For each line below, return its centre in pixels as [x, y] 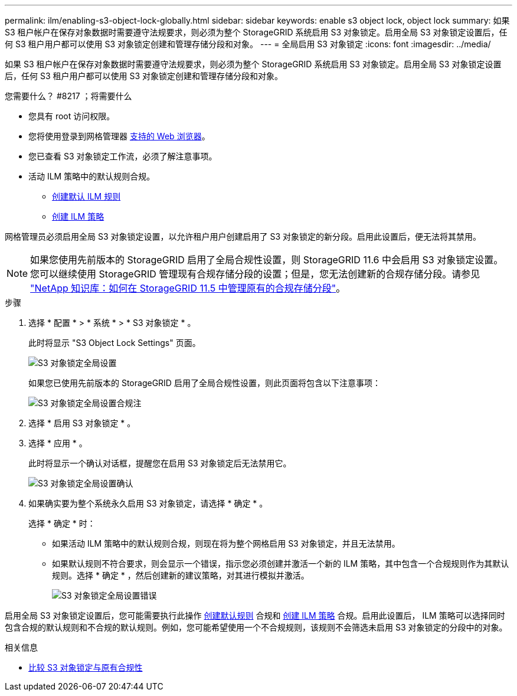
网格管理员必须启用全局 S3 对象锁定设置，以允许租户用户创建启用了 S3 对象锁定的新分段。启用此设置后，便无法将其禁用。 [243, 236]
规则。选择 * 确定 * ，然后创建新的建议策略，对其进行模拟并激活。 [181, 575]
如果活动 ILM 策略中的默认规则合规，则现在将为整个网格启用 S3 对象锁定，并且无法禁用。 [226, 543]
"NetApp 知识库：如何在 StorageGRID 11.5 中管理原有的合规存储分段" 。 [188, 288]
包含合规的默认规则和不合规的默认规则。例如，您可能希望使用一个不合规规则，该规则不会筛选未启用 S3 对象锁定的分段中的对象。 [256, 627]
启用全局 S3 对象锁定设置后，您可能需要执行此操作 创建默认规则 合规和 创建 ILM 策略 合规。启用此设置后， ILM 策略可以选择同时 [255, 615]
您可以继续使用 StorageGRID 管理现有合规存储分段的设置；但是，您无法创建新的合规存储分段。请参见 [255, 274]
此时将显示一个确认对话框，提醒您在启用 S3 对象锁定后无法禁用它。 [160, 463]
